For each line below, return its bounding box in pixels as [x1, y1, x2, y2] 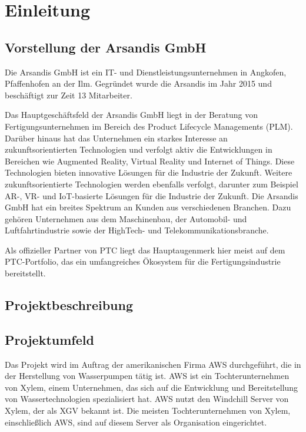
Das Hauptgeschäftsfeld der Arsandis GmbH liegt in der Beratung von [5, 108, 258, 121]
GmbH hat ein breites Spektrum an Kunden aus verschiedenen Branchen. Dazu [5, 201, 291, 213]
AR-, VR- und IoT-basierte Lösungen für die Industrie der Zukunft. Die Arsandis [5, 189, 298, 202]
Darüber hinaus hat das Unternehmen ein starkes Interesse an [5, 131, 228, 144]
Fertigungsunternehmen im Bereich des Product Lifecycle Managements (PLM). [5, 120, 293, 132]
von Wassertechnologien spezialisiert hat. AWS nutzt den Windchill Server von [5, 393, 289, 405]
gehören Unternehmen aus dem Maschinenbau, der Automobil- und [5, 212, 247, 225]
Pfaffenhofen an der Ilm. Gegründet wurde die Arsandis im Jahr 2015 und [5, 77, 272, 90]
